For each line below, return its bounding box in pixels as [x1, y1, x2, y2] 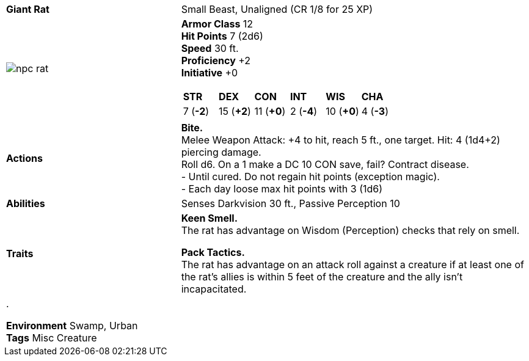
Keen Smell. [181, 212, 238, 224]
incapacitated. [181, 283, 247, 295]
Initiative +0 [181, 67, 238, 79]
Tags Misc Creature [6, 332, 97, 344]
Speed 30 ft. [181, 42, 239, 54]
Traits [6, 247, 34, 260]
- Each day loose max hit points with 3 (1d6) [181, 183, 383, 195]
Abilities [6, 197, 45, 210]
